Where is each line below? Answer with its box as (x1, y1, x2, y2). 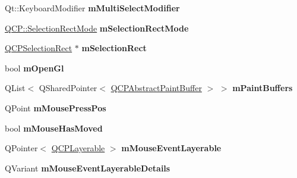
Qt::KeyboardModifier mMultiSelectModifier (5, 2, 180, 14)
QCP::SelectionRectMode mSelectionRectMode (5, 21, 189, 34)
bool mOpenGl (5, 61, 64, 74)
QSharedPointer (39, 82, 97, 94)
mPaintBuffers (232, 82, 293, 94)
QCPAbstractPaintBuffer (110, 82, 202, 94)
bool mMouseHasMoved (5, 121, 103, 134)
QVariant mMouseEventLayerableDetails (5, 161, 170, 174)
